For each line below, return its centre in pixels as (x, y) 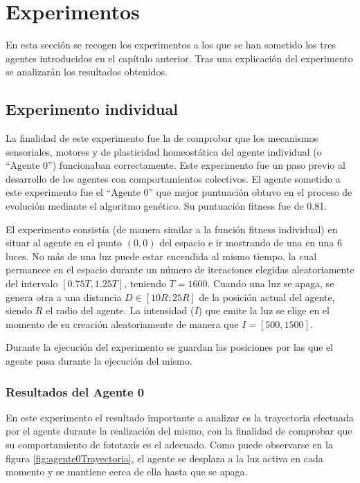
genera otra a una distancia (64, 297)
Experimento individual (92, 109)
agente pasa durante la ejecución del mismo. (99, 361)
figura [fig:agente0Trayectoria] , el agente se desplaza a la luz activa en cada (164, 458)
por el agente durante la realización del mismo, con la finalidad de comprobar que (179, 431)
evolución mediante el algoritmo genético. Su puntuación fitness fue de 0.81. (166, 206)
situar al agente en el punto (64, 243)
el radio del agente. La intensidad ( (120, 310)
